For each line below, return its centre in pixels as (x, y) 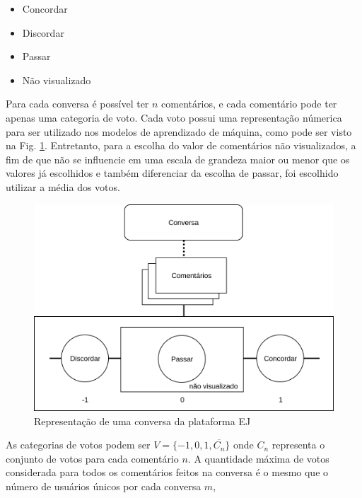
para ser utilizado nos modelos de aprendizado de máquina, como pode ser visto (179, 131)
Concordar (45, 8)
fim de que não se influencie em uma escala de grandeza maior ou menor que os (178, 159)
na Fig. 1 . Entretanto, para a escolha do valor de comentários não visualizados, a (181, 145)
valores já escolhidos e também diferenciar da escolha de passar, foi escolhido (172, 173)
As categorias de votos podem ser (78, 445)
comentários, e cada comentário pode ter (249, 104)
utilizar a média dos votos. (63, 186)
